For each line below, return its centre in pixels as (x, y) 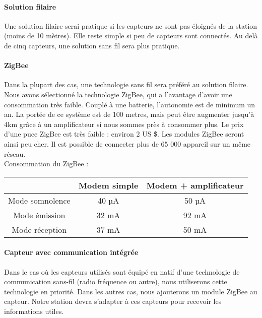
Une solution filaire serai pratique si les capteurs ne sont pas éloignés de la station (131, 25)
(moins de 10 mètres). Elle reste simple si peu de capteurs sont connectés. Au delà (131, 36)
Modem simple (108, 185)
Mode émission (39, 215)
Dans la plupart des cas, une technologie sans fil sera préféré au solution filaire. (126, 84)
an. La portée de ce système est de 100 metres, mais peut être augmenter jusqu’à (129, 114)
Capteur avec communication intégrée (71, 252)
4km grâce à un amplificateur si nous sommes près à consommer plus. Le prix (124, 124)
